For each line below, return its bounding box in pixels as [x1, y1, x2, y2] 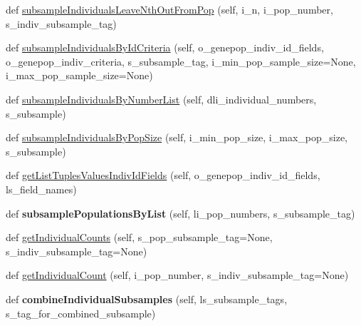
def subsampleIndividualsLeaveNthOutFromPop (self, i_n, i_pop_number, [6, 2, 333, 16]
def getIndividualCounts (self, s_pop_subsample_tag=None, [6, 230, 273, 245]
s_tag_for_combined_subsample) [6, 305, 156, 320]
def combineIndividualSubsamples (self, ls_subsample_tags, [6, 291, 288, 306]
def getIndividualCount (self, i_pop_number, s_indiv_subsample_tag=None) [6, 268, 349, 282]
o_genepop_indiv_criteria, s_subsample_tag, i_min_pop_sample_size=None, [6, 54, 356, 68]
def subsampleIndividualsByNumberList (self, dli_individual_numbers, [6, 91, 317, 106]
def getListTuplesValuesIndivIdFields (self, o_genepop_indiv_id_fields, [6, 168, 320, 183]
